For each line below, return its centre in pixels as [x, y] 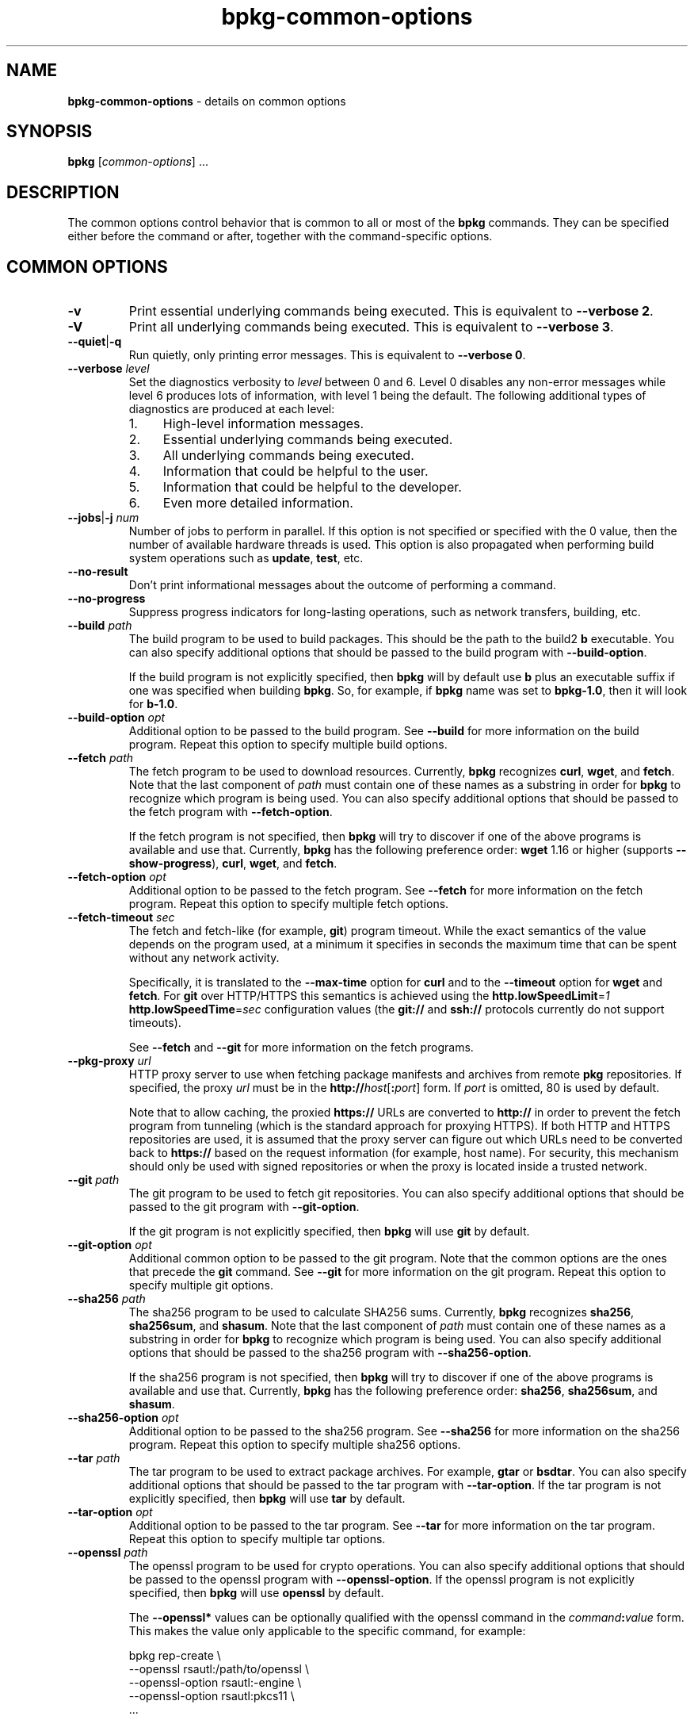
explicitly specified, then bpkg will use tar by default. [267, 1499]
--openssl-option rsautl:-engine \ [215, 1683]
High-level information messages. [263, 424]
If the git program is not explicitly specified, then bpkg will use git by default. [329, 1232]
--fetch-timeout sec [121, 917]
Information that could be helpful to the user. [296, 471]
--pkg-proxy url [109, 1061]
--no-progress [107, 599]
